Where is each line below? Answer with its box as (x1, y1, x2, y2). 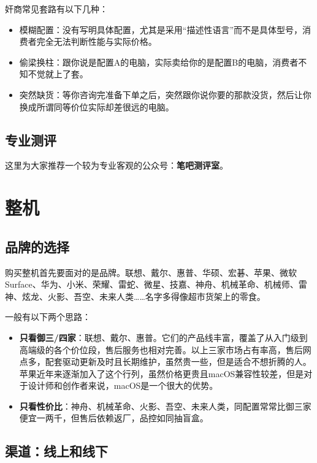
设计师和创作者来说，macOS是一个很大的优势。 (28, 379, 218, 392)
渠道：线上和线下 (5, 442, 108, 461)
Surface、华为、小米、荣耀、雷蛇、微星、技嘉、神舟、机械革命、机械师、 (5, 278, 299, 291)
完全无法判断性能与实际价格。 (36, 35, 157, 48)
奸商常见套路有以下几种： (5, 2, 108, 15)
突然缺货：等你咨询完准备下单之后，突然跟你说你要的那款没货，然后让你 (19, 88, 311, 101)
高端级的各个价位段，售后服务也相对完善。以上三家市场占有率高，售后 (19, 343, 303, 356)
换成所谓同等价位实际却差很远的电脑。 (19, 100, 174, 113)
